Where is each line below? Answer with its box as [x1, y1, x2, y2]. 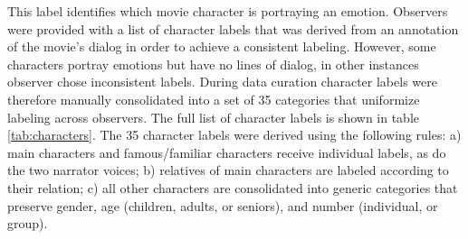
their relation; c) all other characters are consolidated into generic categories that [7, 178, 458, 197]
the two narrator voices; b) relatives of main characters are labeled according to [7, 161, 449, 179]
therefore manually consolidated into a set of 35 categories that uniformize [7, 89, 420, 108]
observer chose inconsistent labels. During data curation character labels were [7, 72, 437, 91]
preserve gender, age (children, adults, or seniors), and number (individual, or [7, 196, 438, 215]
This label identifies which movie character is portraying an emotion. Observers [7, 2, 448, 20]
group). [7, 214, 48, 233]
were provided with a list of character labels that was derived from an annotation [7, 19, 459, 38]
